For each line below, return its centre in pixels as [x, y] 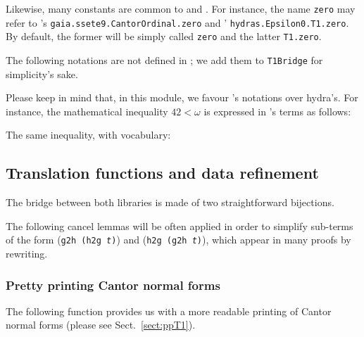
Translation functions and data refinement [162, 173]
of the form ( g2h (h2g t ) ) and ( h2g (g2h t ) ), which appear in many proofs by [178, 240]
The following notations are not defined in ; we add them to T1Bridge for [164, 59]
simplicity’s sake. [42, 74]
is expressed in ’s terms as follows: [277, 111]
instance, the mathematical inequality [87, 111]
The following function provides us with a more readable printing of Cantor [169, 311]
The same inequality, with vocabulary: [88, 135]
